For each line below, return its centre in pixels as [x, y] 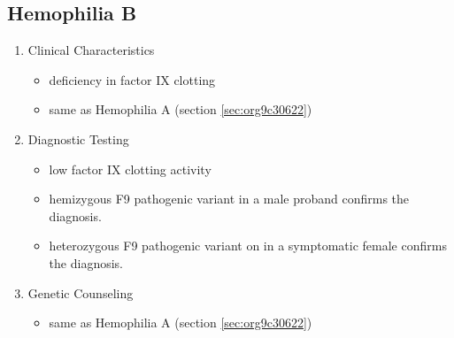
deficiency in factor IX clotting [132, 79]
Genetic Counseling [81, 292]
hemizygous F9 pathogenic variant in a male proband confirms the [229, 199]
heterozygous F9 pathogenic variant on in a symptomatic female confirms [248, 246]
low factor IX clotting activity [130, 169]
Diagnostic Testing [78, 138]
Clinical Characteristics [91, 50]
